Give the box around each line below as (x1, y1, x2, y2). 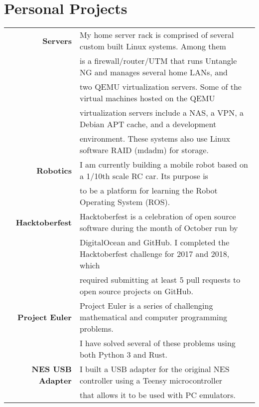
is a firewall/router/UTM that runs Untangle (79, 55, 237, 67)
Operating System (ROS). (79, 196, 170, 208)
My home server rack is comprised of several (79, 29, 234, 41)
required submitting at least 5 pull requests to (79, 274, 241, 286)
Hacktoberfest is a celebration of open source (79, 210, 236, 222)
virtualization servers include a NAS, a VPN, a (79, 107, 244, 119)
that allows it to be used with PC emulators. (79, 389, 236, 401)
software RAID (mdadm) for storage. (79, 144, 209, 156)
